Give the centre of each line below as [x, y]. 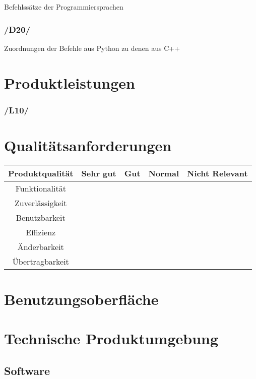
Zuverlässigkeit [41, 203]
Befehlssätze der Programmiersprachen [64, 7]
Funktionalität [41, 188]
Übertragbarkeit [41, 261]
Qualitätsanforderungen [88, 145]
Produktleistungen [70, 82]
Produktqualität [41, 173]
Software [27, 370]
